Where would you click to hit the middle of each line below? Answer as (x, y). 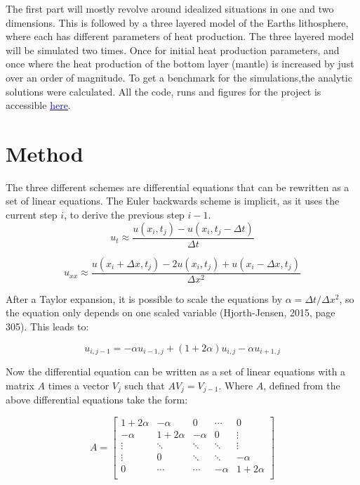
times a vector (79, 385)
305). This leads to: (47, 326)
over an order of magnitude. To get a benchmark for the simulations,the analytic (179, 77)
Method (45, 153)
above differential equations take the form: (97, 399)
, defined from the (302, 385)
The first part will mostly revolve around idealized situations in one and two (170, 8)
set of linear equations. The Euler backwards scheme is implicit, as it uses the (173, 201)
